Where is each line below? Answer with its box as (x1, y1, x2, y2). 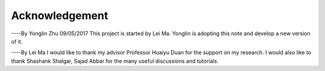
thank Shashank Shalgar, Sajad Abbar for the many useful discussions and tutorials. (11, 57, 219, 64)
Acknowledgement (11, 9, 108, 22)
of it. (11, 38, 23, 45)
